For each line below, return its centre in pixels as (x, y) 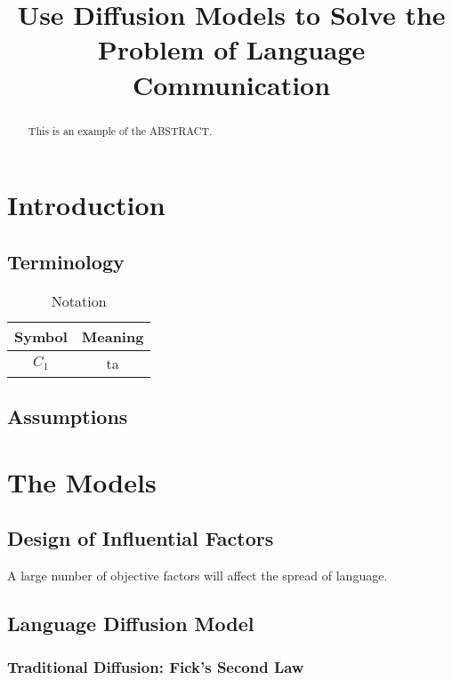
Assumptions (68, 416)
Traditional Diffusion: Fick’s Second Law (156, 667)
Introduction (86, 205)
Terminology (66, 261)
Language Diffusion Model (131, 623)
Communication (231, 84)
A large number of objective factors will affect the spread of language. (198, 575)
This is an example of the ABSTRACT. (120, 130)
